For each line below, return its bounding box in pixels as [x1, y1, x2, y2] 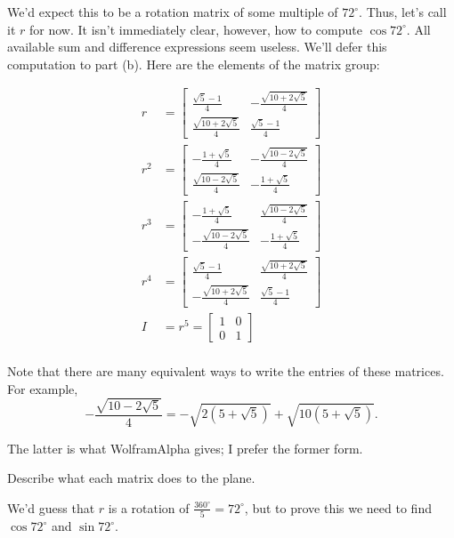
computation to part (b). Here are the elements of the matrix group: [7, 54, 380, 73]
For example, [7, 379, 78, 397]
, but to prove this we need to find [244, 498, 432, 517]
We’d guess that [7, 498, 95, 517]
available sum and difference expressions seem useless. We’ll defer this [7, 37, 387, 56]
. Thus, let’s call [359, 3, 447, 20]
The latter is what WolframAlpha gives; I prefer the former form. [7, 438, 363, 457]
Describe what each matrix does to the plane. [7, 469, 255, 487]
